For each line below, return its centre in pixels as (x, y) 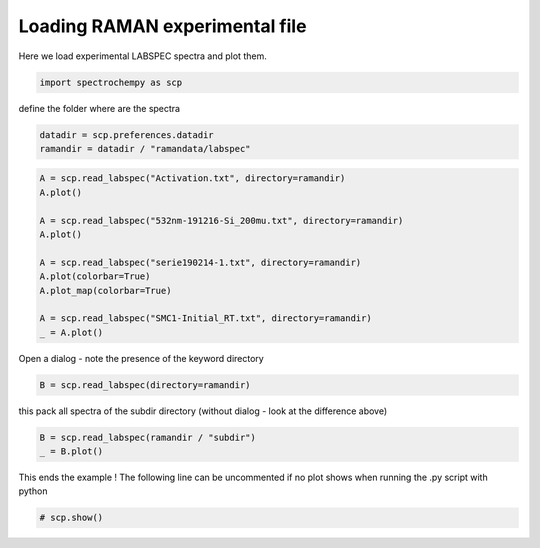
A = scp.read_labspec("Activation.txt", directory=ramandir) (192, 178)
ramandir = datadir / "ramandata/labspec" (145, 148)
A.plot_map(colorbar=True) (105, 290)
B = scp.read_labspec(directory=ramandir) (145, 384)
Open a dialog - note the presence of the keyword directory (141, 358)
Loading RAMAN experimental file (162, 26)
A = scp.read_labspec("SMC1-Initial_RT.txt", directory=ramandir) (205, 318)
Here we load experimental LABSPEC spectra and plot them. (142, 56)
